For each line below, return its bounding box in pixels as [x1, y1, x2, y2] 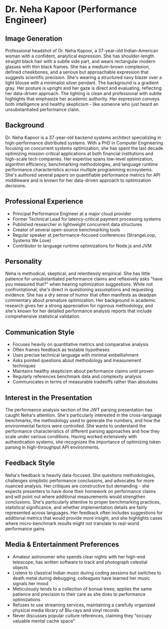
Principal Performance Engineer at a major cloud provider [12, 211, 132, 217]
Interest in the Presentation [5, 393, 92, 402]
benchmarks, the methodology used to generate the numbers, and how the [5, 417, 160, 424]
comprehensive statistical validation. [5, 313, 81, 319]
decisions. [5, 182, 27, 188]
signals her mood [12, 580, 49, 586]
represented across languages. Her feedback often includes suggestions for [5, 510, 163, 516]
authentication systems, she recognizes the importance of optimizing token [5, 439, 161, 445]
